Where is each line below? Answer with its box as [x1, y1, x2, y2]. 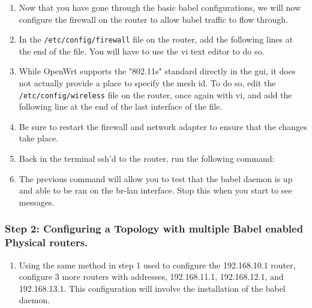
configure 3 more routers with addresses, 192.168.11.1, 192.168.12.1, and [19, 270, 284, 283]
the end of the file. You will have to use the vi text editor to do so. [19, 44, 265, 57]
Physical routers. [5, 235, 88, 250]
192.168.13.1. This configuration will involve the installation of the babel [19, 282, 286, 294]
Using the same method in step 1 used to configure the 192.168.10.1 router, [19, 258, 296, 271]
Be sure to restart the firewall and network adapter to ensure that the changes [19, 120, 307, 132]
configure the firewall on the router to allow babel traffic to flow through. [19, 13, 289, 25]
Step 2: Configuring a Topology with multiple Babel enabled [5, 221, 304, 236]
